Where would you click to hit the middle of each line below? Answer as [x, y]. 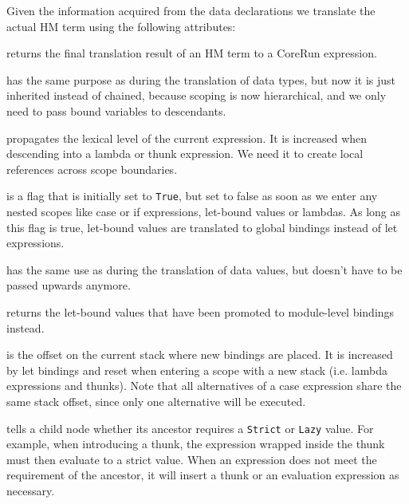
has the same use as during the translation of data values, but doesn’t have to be [204, 269]
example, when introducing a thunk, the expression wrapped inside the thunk [196, 444]
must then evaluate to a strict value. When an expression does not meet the [192, 459]
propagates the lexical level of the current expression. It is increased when [187, 138]
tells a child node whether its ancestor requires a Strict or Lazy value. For [190, 428]
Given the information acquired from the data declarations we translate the [191, 10]
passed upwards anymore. [69, 285]
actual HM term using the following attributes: [121, 26]
